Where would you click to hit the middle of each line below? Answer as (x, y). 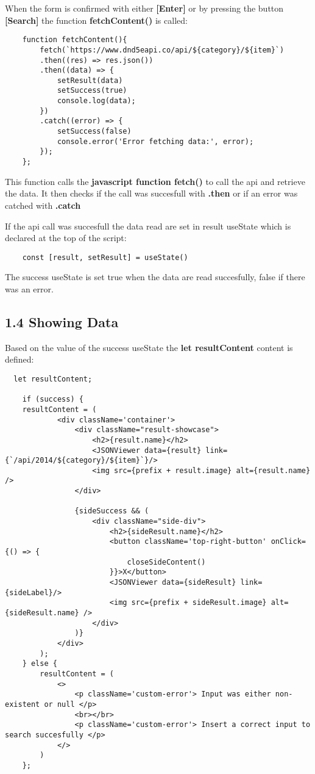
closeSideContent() (166, 562)
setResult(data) (90, 80)
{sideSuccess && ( (112, 511)
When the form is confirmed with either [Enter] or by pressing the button (144, 8)
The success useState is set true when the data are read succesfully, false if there (155, 277)
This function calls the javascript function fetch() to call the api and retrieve (155, 181)
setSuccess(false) (94, 132)
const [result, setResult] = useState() (105, 257)
